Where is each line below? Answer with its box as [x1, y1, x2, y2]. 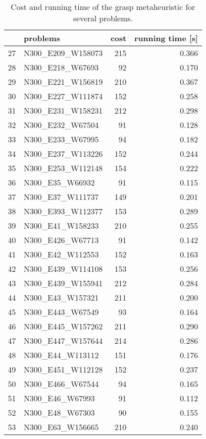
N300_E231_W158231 [24, 105, 103, 116]
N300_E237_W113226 [24, 148, 103, 159]
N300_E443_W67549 [24, 306, 99, 317]
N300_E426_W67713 [24, 234, 99, 246]
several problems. [73, 12, 133, 24]
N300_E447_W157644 [24, 335, 103, 346]
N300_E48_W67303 [24, 407, 95, 418]
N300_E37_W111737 [24, 191, 99, 202]
